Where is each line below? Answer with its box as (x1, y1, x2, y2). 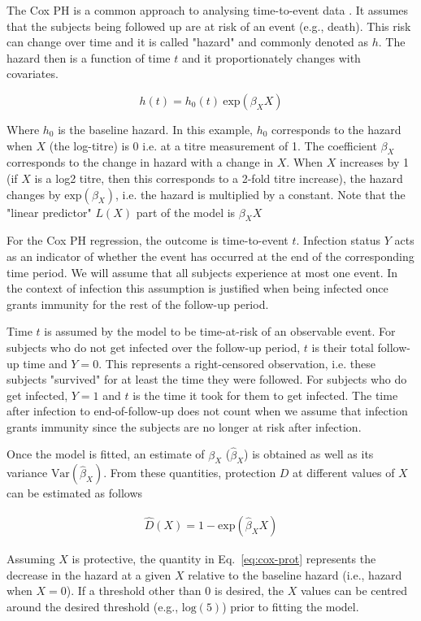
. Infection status (296, 232, 381, 249)
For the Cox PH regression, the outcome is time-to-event (7, 232, 289, 249)
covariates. (7, 65, 59, 82)
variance (7, 464, 48, 481)
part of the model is (136, 203, 236, 220)
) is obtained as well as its (244, 445, 374, 462)
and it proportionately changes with (181, 49, 361, 66)
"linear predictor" (7, 203, 92, 220)
